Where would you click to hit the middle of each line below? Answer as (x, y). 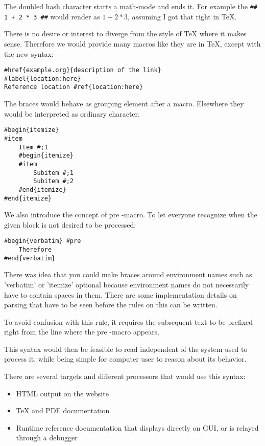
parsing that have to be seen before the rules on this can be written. (111, 305)
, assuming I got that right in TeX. (182, 16)
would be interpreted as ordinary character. (72, 113)
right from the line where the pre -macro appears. (82, 332)
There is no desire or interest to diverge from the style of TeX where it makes (125, 34)
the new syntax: (29, 53)
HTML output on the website (62, 393)
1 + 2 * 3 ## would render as (52, 16)
